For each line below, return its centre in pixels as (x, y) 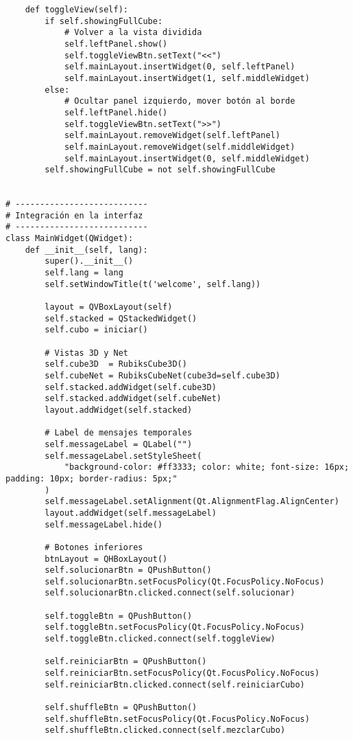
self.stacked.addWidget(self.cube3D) (131, 387)
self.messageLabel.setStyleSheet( (123, 456)
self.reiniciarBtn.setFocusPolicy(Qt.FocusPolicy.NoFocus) (182, 673)
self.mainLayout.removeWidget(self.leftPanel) (172, 136)
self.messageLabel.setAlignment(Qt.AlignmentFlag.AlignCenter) (192, 502)
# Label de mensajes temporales (119, 433)
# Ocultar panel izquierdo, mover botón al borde (180, 101)
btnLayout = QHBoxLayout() (106, 559)
